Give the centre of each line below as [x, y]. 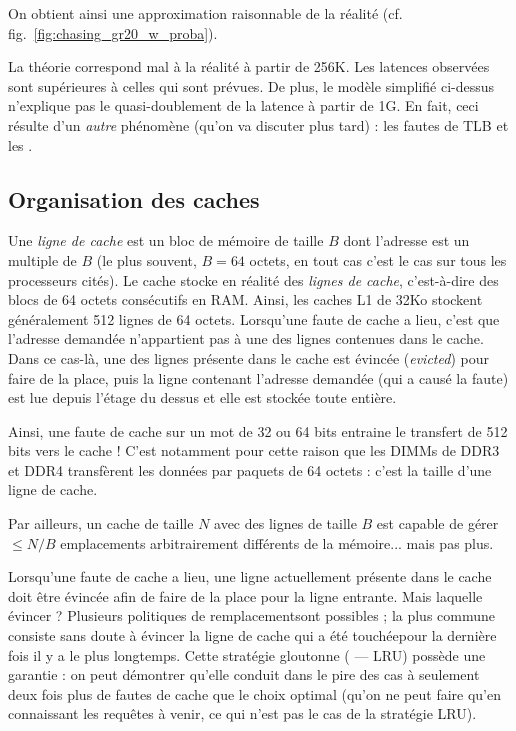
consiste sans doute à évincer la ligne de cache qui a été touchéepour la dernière [252, 635]
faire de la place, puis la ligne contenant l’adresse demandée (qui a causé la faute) [258, 377]
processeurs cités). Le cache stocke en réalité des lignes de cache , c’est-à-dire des [253, 279]
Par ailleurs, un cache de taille [101, 523]
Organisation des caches [134, 198]
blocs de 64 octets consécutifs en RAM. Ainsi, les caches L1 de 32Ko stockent [245, 299]
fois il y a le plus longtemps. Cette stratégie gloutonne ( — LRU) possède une [247, 654]
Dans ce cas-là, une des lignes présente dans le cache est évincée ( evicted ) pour [248, 357]
